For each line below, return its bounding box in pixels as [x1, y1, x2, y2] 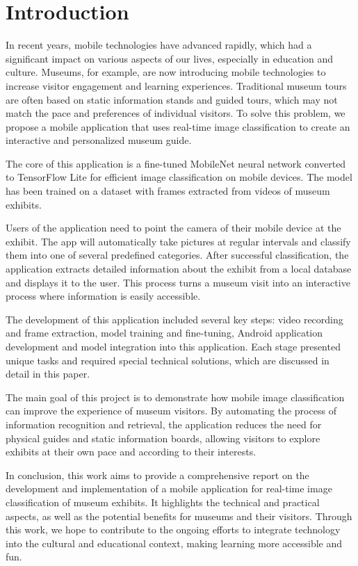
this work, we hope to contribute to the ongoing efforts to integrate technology [6, 522, 341, 537]
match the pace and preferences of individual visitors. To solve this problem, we [6, 106, 345, 120]
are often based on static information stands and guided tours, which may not [6, 92, 338, 106]
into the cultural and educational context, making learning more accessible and [6, 535, 343, 550]
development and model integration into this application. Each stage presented [6, 339, 341, 353]
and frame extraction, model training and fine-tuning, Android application [6, 325, 323, 340]
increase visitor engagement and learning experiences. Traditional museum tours [6, 78, 347, 92]
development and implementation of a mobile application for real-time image [6, 481, 332, 496]
